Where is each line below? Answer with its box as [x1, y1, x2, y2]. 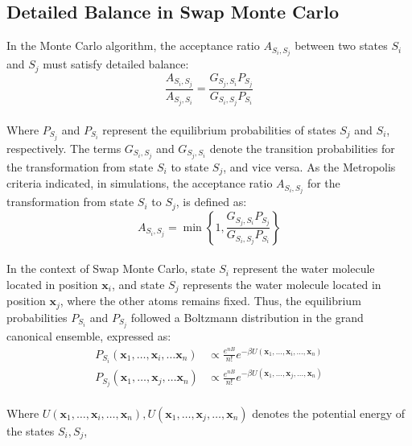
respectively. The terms [6, 139, 122, 156]
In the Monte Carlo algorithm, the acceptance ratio [6, 37, 260, 54]
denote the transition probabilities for [209, 139, 395, 156]
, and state [112, 275, 165, 292]
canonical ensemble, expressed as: [6, 327, 171, 344]
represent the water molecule [233, 260, 375, 277]
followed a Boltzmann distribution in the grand [130, 308, 364, 325]
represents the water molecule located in [183, 275, 381, 292]
